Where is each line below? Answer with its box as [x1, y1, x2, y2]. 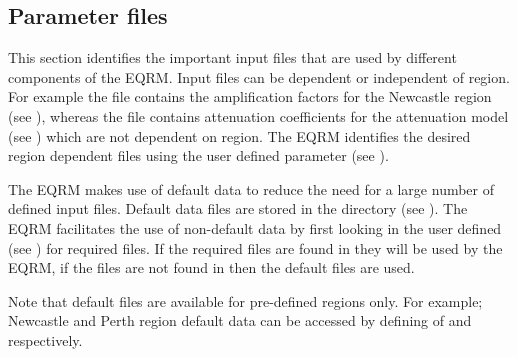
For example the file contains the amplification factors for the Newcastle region [8, 86, 492, 107]
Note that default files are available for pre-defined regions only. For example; [8, 290, 483, 311]
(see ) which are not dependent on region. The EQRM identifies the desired [8, 125, 471, 146]
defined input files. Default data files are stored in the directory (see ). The [8, 198, 468, 219]
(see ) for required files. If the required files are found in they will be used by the [8, 237, 503, 258]
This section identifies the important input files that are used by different [8, 47, 457, 68]
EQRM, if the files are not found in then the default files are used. [8, 257, 415, 278]
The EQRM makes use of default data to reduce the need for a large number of [8, 178, 495, 199]
